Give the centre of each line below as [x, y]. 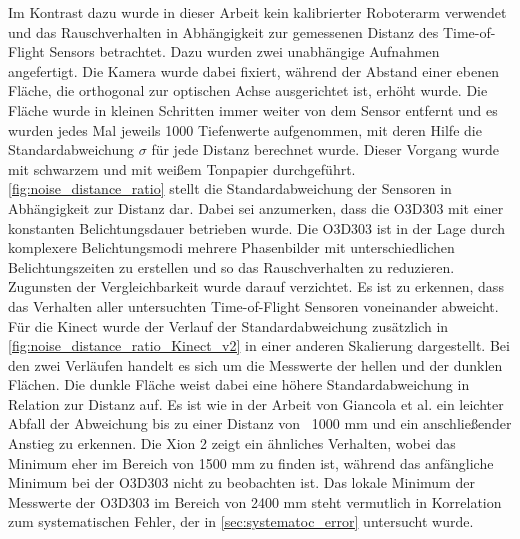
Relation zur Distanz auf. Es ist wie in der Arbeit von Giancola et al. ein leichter [256, 403]
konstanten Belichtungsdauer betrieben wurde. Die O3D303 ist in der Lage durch [257, 227]
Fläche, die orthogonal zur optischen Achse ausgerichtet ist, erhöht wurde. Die [248, 90]
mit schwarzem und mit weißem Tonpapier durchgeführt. [182, 168]
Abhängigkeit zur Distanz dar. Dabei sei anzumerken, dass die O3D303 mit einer [256, 207]
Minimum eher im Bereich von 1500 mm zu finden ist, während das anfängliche [251, 462]
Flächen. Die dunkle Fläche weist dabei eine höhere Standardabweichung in [239, 384]
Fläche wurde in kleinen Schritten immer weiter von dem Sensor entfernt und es [253, 109]
